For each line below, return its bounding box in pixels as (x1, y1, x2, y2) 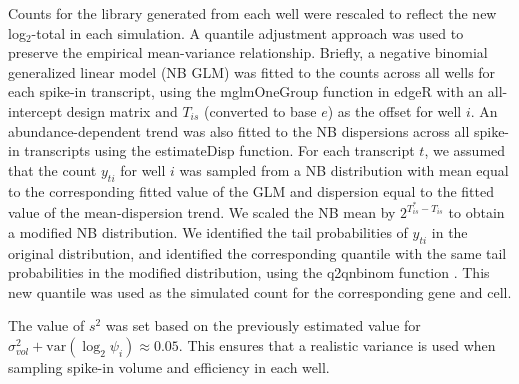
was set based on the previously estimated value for (105, 315, 421, 336)
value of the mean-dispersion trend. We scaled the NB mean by (8, 202, 396, 223)
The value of (8, 315, 85, 336)
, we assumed (424, 140, 506, 161)
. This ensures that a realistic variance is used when (178, 334, 496, 355)
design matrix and (66, 100, 178, 121)
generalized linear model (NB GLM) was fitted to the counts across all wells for (8, 61, 496, 82)
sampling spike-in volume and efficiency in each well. (8, 356, 330, 377)
